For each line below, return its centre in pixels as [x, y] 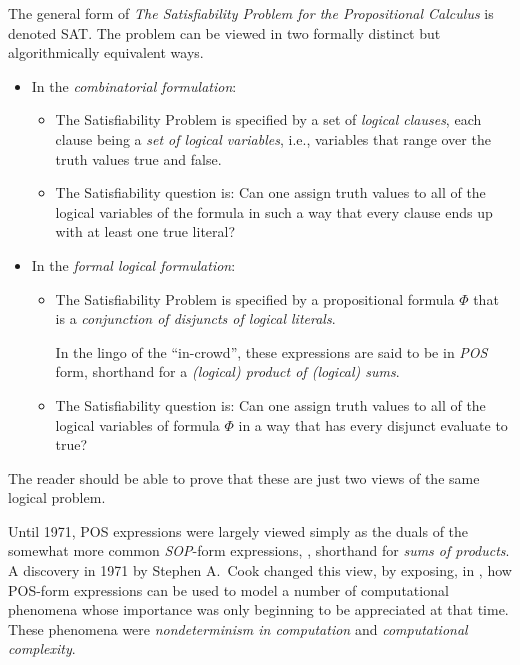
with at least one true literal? [145, 231]
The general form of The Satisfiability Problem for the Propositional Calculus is [251, 13]
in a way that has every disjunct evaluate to [373, 424]
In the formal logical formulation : [133, 264]
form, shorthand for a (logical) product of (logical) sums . [227, 371]
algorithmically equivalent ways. [106, 52]
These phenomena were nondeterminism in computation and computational [238, 628]
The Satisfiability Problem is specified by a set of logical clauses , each [268, 119]
